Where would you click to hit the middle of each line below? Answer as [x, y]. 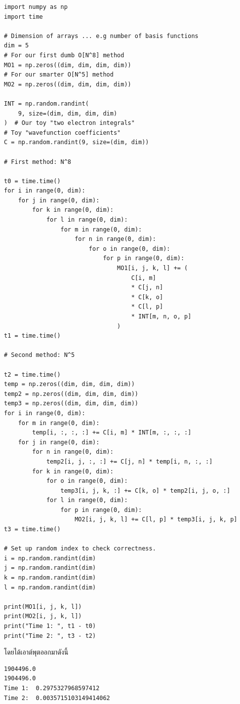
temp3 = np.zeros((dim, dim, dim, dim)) [71, 404]
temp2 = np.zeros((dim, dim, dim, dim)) [71, 394]
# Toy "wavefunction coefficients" [62, 133]
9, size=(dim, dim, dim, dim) [68, 113]
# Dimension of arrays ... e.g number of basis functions [101, 36]
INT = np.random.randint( [46, 103]
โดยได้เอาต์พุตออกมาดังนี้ [36, 652]
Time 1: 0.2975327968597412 [52, 688]
